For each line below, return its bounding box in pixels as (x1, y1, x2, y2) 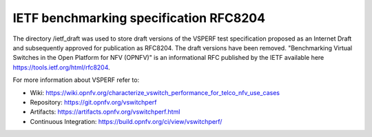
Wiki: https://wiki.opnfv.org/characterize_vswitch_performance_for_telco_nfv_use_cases (30, 88, 280, 96)
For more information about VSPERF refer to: (12, 76, 140, 84)
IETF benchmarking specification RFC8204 (12, 10, 265, 25)
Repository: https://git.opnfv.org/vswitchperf (30, 98, 158, 106)
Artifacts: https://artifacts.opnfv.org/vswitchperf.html (30, 107, 180, 116)
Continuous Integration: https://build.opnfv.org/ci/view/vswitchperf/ (30, 117, 223, 125)
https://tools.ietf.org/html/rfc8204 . (12, 63, 110, 72)
